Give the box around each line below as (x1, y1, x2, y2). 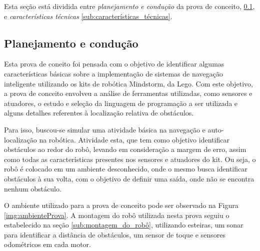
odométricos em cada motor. (4, 239, 91, 249)
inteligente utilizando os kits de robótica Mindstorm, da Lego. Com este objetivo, (4, 78, 253, 88)
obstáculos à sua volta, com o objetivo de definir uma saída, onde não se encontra (4, 173, 254, 183)
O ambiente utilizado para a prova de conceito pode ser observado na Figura (4, 200, 238, 210)
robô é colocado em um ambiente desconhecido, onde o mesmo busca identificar (4, 163, 247, 174)
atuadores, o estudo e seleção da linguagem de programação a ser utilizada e (4, 97, 238, 108)
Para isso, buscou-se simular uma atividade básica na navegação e (4, 124, 205, 134)
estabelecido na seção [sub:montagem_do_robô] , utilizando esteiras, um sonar (4, 219, 243, 230)
